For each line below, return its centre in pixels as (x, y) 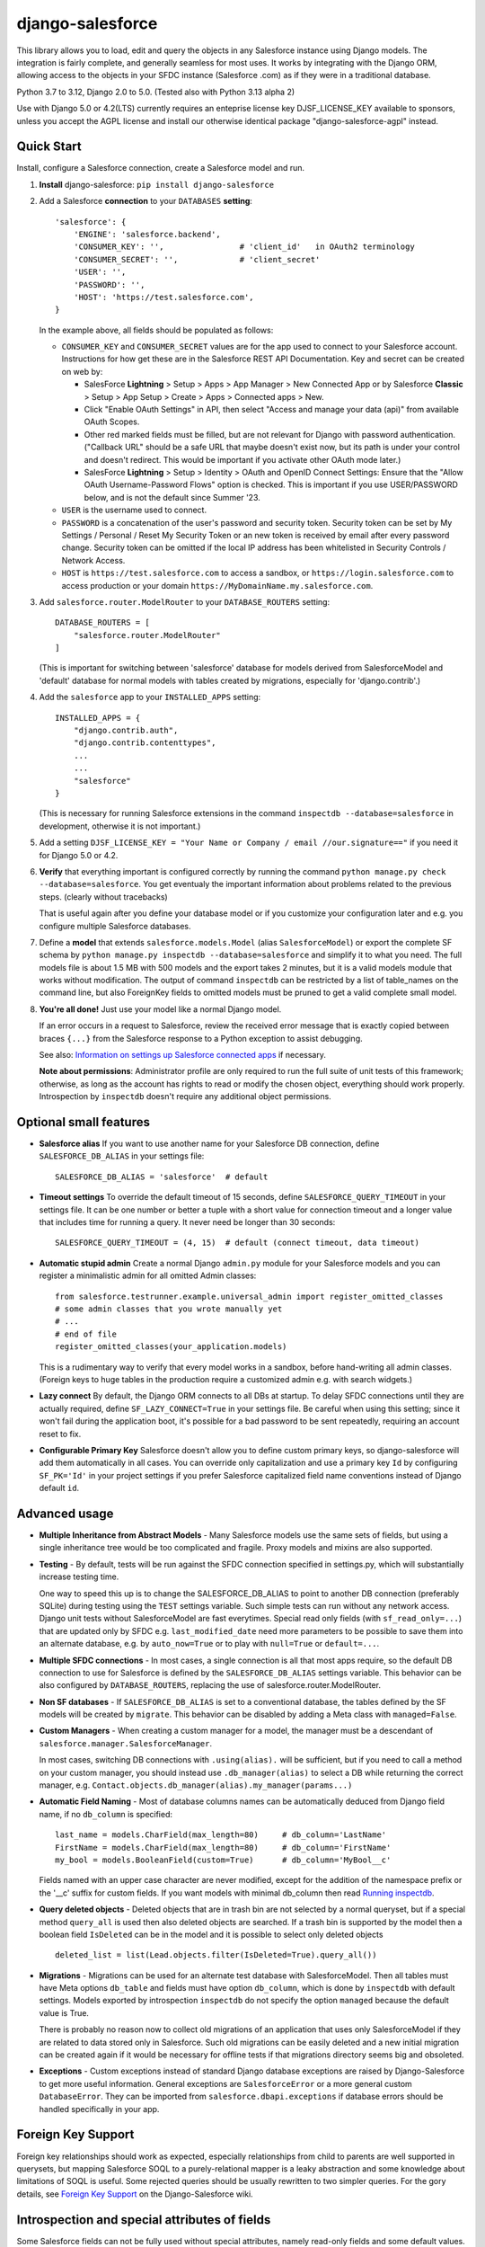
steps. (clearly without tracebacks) (103, 897)
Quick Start (49, 147)
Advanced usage (65, 1513)
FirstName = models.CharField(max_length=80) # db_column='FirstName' (223, 1847)
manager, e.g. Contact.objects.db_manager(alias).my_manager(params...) (196, 1785)
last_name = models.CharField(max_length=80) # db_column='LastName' (221, 1835)
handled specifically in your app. (99, 2109)
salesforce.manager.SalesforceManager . (126, 1743)
